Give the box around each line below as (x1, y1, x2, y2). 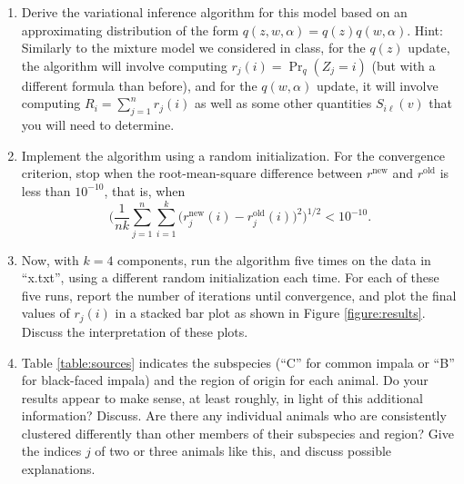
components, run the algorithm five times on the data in (117, 250, 431, 269)
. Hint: (407, 20, 443, 39)
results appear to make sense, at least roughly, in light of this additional (21, 388, 424, 407)
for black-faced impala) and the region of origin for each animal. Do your (21, 370, 429, 390)
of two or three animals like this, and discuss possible (95, 441, 392, 460)
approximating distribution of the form (21, 20, 239, 39)
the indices (21, 441, 82, 460)
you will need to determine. (21, 115, 175, 134)
